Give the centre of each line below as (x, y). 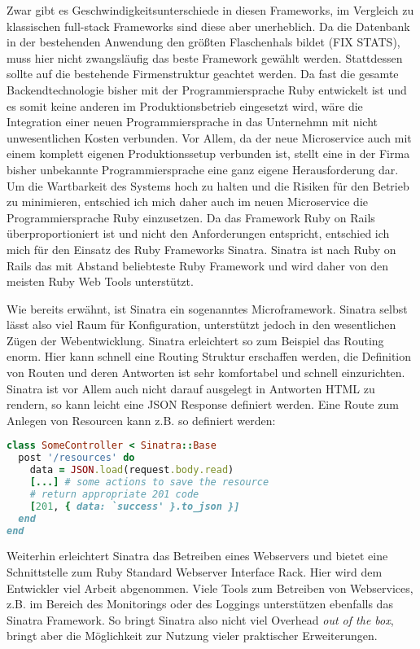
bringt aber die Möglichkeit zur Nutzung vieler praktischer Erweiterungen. (192, 636)
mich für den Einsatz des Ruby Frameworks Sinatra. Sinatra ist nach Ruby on (201, 249)
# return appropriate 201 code (114, 494)
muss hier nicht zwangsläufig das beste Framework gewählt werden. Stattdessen (205, 57)
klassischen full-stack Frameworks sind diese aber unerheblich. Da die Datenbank (208, 26)
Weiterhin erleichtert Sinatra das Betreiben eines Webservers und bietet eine (197, 556)
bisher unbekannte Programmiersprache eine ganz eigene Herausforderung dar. (203, 169)
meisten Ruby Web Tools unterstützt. (100, 281)
